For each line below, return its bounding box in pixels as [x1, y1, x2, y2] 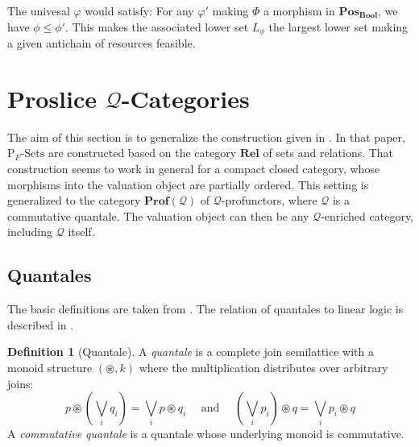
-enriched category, [321, 207, 414, 224]
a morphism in [263, 2, 335, 19]
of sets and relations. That [263, 144, 394, 161]
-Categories [121, 81, 250, 114]
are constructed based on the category [48, 144, 237, 161]
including [7, 223, 53, 240]
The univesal [7, 2, 70, 19]
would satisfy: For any [85, 2, 194, 19]
